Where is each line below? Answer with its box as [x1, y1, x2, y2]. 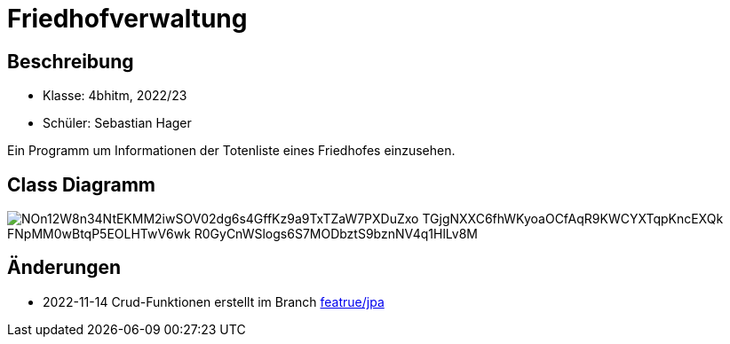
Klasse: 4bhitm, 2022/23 [43, 88, 187, 104]
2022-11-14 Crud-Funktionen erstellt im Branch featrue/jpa [43, 293, 385, 309]
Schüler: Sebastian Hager [43, 115, 192, 131]
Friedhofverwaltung [7, 4, 248, 34]
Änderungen [7, 256, 122, 279]
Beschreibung [7, 50, 134, 73]
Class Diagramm [7, 173, 156, 196]
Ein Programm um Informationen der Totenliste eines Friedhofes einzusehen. [7, 143, 456, 159]
